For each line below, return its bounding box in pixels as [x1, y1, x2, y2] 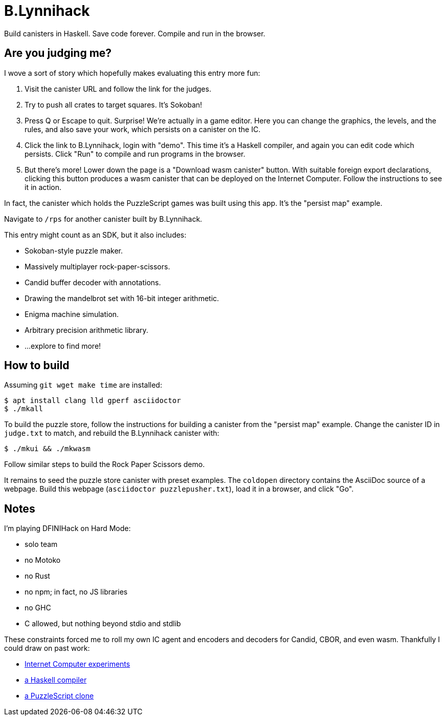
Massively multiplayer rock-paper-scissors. [25, 262, 170, 271]
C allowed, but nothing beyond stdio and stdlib [25, 619, 181, 628]
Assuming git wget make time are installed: [4, 380, 162, 390]
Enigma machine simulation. [25, 309, 119, 319]
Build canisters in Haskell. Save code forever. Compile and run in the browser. [4, 29, 265, 38]
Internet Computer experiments [25, 660, 130, 669]
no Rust [25, 571, 50, 581]
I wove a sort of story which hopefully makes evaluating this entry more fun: [4, 68, 260, 77]
